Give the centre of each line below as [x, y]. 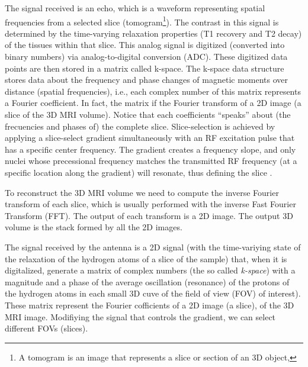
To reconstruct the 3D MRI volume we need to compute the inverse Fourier [142, 192]
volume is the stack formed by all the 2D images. [94, 227]
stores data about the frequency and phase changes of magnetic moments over [147, 80]
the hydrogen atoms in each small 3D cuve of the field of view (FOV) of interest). [153, 293]
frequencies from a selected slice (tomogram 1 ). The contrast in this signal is [142, 21]
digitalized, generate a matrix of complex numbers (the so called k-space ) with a [150, 270]
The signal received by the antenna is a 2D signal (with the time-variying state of [153, 247]
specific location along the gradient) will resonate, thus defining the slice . [139, 172]
